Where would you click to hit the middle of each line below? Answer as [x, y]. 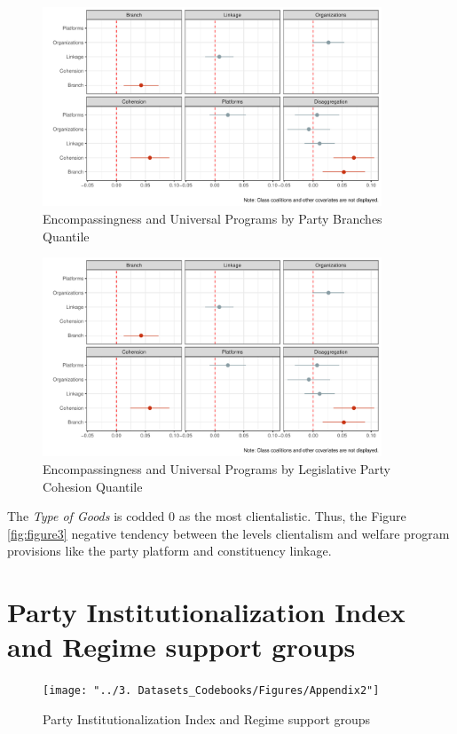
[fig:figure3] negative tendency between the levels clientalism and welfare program [228, 533]
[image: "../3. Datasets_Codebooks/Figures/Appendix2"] [211, 691]
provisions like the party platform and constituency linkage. [169, 551]
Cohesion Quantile [93, 486]
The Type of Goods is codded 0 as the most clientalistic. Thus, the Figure [207, 516]
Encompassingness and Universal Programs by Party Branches [213, 218]
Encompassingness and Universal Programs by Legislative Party [217, 469]
